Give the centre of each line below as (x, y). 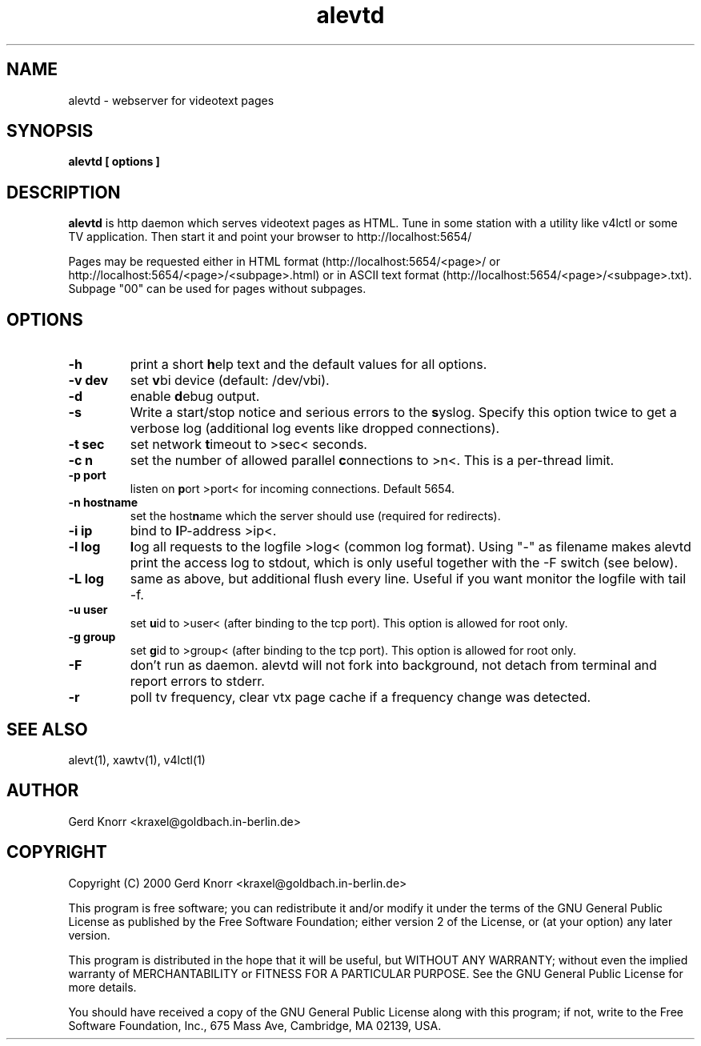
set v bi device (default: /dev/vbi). (230, 381)
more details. (102, 987)
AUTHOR (43, 791)
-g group (92, 637)
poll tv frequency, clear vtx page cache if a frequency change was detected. (361, 697)
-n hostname (103, 503)
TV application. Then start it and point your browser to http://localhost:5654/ (270, 237)
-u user (88, 610)
